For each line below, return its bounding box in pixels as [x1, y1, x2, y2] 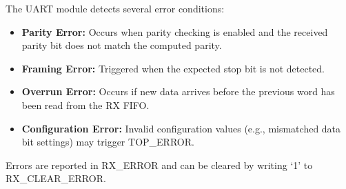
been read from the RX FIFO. [21, 97, 150, 112]
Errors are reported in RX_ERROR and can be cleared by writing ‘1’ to [6, 157, 313, 172]
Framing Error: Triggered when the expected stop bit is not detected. [21, 61, 325, 75]
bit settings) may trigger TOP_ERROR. [21, 135, 194, 149]
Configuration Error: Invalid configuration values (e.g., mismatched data [21, 121, 341, 135]
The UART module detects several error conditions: [6, 1, 225, 15]
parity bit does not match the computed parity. [21, 38, 222, 52]
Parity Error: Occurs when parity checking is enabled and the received [21, 24, 328, 39]
